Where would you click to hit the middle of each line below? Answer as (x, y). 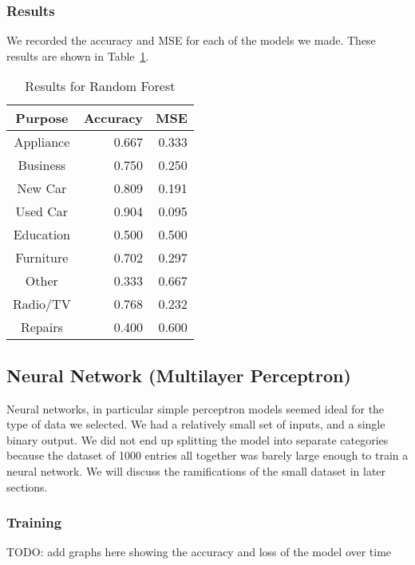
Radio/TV (42, 304)
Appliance (42, 142)
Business (42, 165)
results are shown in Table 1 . (78, 55)
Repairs (41, 327)
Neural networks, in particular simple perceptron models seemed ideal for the (196, 408)
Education (42, 235)
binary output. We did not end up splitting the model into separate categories (198, 439)
